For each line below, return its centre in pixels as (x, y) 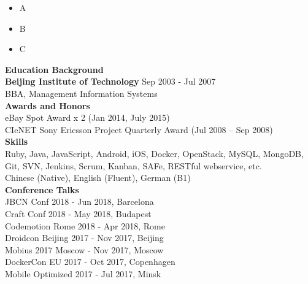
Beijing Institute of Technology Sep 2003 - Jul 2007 (110, 81)
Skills (17, 141)
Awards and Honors (48, 105)
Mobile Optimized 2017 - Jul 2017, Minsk (83, 273)
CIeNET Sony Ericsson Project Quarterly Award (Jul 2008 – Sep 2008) (139, 129)
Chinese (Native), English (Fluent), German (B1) (98, 178)
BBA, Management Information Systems (81, 93)
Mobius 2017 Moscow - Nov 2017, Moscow (84, 249)
